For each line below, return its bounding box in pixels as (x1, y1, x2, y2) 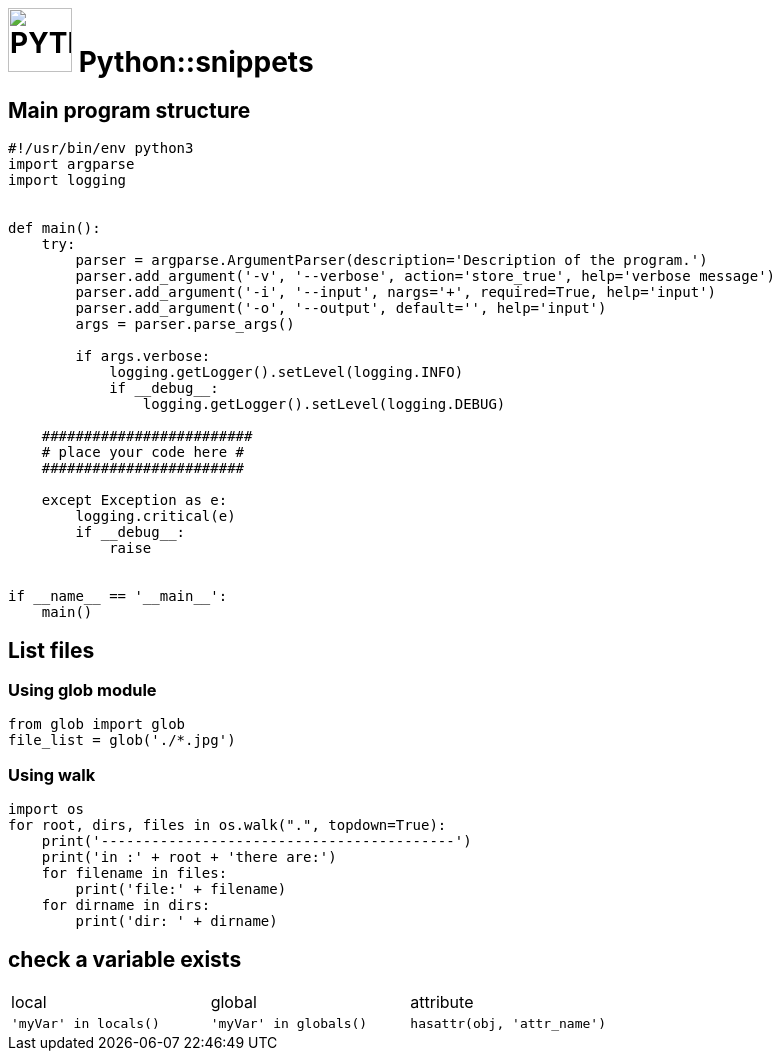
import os (8, 801, 84, 818)
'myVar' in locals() (11, 1015, 160, 1031)
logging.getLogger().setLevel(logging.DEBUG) (142, 396, 506, 413)
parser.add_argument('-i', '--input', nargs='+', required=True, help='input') (75, 284, 717, 301)
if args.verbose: (75, 348, 211, 365)
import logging (8, 172, 127, 189)
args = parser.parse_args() (75, 316, 295, 333)
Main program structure (8, 97, 251, 123)
